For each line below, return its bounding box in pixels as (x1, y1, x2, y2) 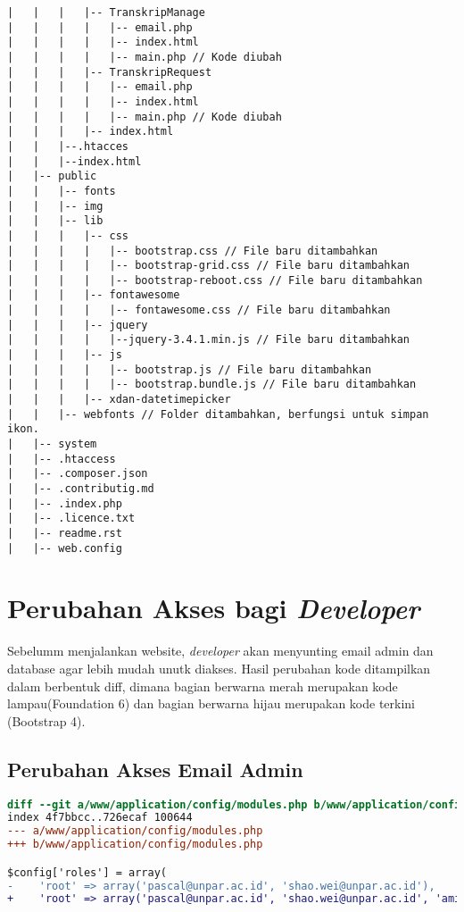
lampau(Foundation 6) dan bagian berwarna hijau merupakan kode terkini (7, 694, 416, 713)
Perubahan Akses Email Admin (7, 755, 303, 782)
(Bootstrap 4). (7, 711, 86, 730)
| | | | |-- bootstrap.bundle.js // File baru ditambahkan (7, 378, 417, 391)
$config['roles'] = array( (7, 866, 167, 879)
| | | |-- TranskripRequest (7, 65, 212, 79)
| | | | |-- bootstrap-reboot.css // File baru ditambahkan (7, 273, 423, 287)
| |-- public (7, 170, 97, 183)
